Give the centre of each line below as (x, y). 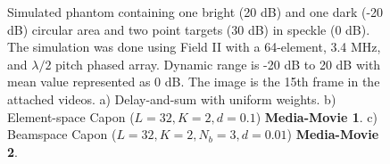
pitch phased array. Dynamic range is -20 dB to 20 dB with (218, 64)
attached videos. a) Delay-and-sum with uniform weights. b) (172, 98)
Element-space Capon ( (71, 116)
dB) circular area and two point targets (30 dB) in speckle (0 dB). (189, 29)
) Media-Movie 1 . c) (316, 116)
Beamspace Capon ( (62, 134)
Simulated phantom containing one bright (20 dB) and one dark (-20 (195, 12)
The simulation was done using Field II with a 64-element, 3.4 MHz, (194, 47)
